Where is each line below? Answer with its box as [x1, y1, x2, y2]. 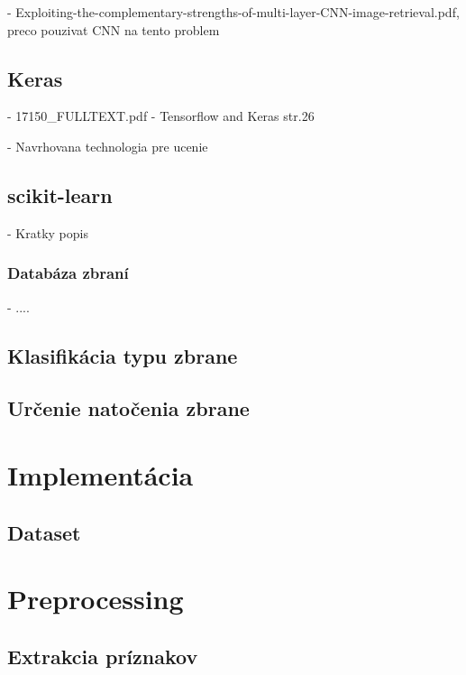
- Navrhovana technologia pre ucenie [7, 136, 208, 155]
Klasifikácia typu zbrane [7, 341, 238, 369]
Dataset [7, 518, 81, 546]
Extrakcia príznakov [7, 642, 198, 670]
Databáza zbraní [7, 262, 129, 284]
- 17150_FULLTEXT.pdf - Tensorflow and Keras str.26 [7, 106, 315, 125]
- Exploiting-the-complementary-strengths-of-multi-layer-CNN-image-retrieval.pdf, [7, 3, 460, 21]
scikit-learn [7, 180, 113, 208]
